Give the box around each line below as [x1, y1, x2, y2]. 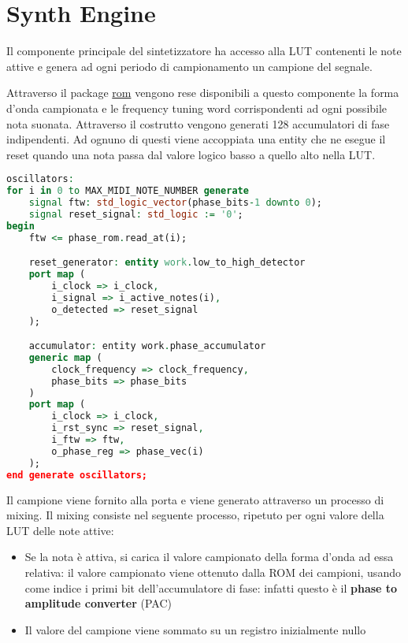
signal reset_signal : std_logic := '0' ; [28, 208, 243, 220]
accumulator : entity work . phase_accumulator [28, 340, 266, 352]
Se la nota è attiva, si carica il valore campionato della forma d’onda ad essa [24, 548, 394, 565]
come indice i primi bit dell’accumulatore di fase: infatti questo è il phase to [24, 579, 398, 596]
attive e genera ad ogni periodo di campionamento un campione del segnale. [6, 58, 373, 74]
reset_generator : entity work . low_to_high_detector [28, 257, 306, 269]
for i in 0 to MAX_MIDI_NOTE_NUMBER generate [6, 185, 249, 197]
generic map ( [28, 351, 102, 363]
